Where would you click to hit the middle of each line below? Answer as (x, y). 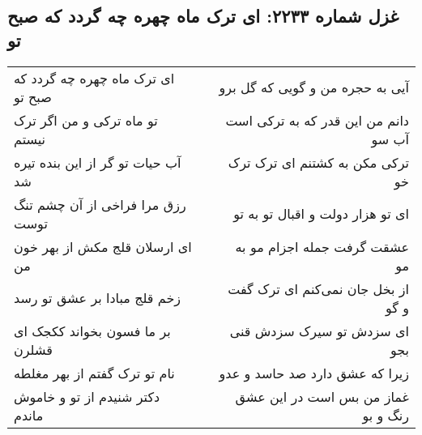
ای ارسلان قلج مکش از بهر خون (103, 246)
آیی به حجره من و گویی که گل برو (314, 87)
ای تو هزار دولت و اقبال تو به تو (321, 214)
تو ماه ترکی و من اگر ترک (86, 120)
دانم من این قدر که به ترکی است (317, 120)
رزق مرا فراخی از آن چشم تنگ (100, 204)
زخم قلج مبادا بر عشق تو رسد (98, 298)
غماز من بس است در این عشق (322, 396)
